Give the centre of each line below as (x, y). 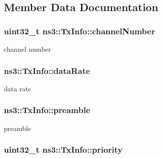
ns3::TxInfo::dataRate (47, 70)
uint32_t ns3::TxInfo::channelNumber (80, 31)
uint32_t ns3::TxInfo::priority (63, 150)
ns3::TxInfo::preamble (47, 110)
